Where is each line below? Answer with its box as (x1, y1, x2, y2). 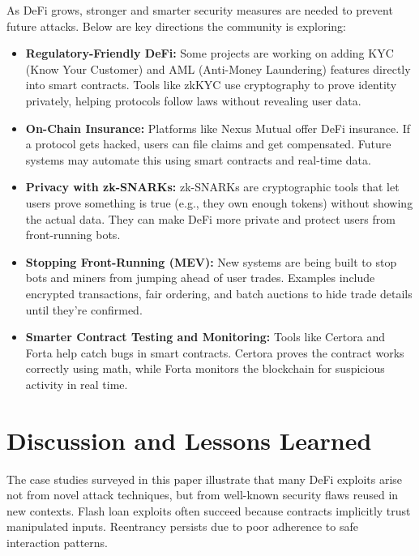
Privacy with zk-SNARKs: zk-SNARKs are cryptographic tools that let (25, 178, 400, 195)
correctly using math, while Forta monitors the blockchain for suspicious (25, 360, 385, 377)
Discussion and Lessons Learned (6, 423, 372, 456)
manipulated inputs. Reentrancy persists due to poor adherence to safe (6, 518, 358, 535)
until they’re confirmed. (25, 301, 143, 318)
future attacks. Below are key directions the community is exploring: (6, 17, 347, 34)
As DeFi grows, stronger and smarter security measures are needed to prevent (6, 2, 393, 18)
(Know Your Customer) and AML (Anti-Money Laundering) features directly (25, 60, 411, 77)
